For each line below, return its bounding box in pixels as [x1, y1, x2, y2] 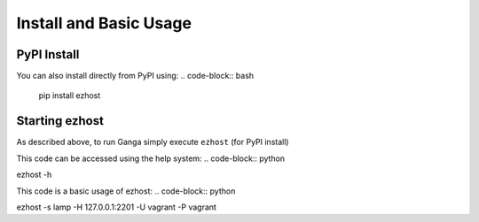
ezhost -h [16, 169, 52, 180]
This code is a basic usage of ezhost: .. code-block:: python [16, 186, 236, 196]
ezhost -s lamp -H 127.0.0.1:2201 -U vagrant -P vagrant [16, 202, 217, 212]
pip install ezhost [38, 90, 101, 101]
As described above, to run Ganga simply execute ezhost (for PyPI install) [16, 137, 289, 148]
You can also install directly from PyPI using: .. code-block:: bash [16, 71, 255, 81]
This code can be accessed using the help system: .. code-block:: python [16, 153, 286, 164]
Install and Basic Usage [16, 13, 192, 33]
